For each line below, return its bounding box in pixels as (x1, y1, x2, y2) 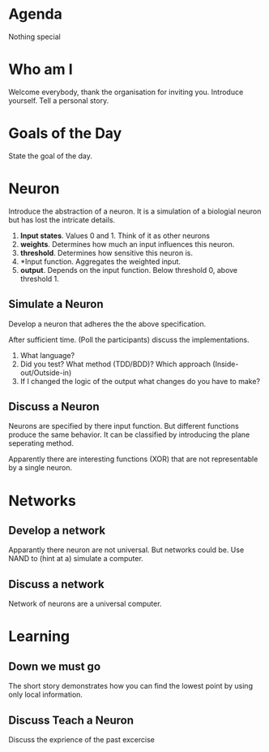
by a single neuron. (8, 463, 73, 473)
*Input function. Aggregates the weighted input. (19, 257, 181, 266)
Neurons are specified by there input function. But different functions (8, 421, 239, 431)
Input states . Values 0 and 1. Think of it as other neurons (19, 231, 211, 240)
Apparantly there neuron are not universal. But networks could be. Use (8, 545, 245, 555)
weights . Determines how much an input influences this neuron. (19, 239, 235, 249)
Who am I (8, 60, 73, 79)
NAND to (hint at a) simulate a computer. (8, 554, 143, 564)
